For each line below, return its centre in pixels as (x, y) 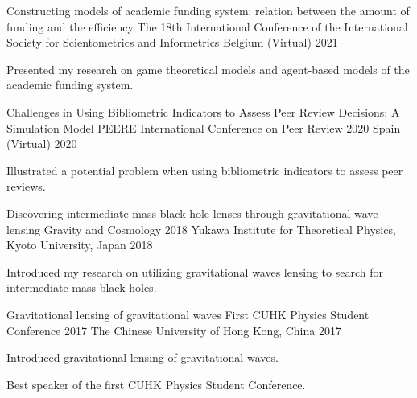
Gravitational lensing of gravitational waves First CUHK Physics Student (188, 314)
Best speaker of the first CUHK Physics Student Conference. (156, 384)
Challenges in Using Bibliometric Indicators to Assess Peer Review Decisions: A (203, 111)
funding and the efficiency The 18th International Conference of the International (207, 26)
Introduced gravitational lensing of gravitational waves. (142, 357)
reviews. (26, 186)
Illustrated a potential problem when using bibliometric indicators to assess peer (205, 170)
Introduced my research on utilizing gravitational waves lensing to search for (195, 271)
